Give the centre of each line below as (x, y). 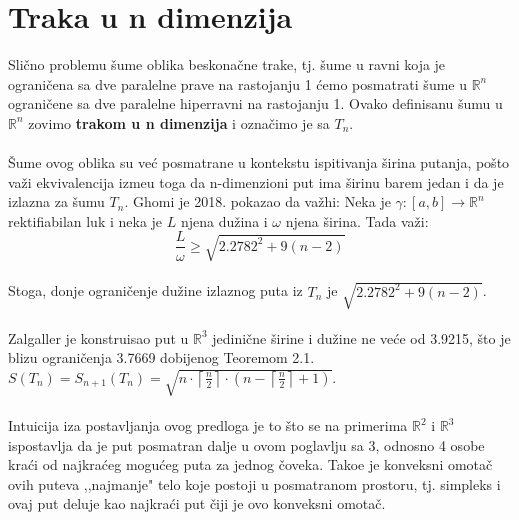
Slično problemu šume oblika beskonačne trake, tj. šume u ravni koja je (227, 64)
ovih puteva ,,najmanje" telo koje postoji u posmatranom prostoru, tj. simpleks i (254, 483)
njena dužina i (224, 220)
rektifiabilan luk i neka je (85, 220)
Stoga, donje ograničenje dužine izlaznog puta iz (155, 290)
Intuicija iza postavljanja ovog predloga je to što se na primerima (208, 425)
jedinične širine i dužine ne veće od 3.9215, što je (361, 337)
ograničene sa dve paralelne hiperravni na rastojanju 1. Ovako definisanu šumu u (255, 103)
